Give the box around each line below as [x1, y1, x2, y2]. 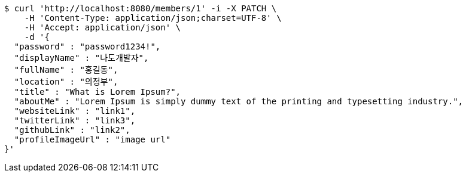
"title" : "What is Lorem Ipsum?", [14, 87, 181, 97]
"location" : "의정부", [14, 77, 118, 86]
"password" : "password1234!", [14, 42, 161, 51]
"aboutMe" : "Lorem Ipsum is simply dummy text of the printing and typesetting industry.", [14, 97, 464, 106]
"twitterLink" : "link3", [14, 116, 136, 125]
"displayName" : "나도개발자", [14, 53, 149, 63]
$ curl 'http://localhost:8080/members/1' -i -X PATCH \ [4, 4, 277, 13]
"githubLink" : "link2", [14, 125, 130, 135]
